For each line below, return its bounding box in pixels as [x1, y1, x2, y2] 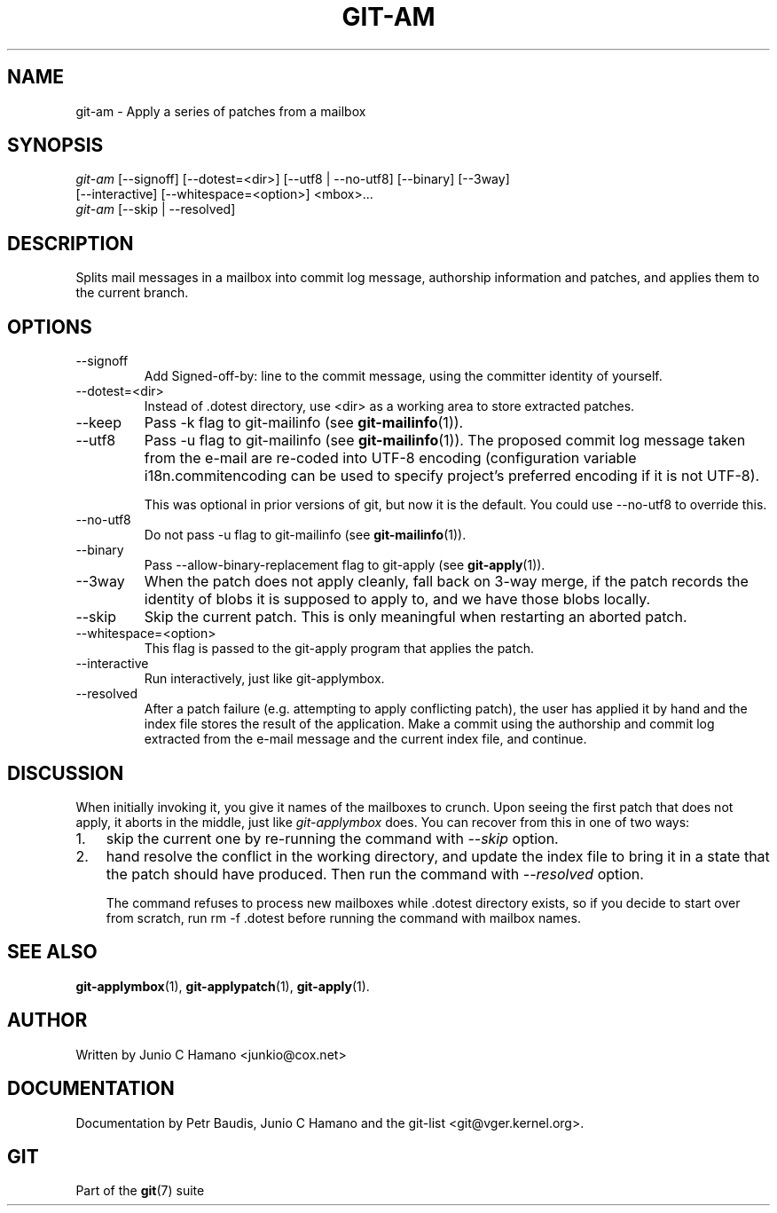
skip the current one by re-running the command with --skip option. [106, 829, 559, 847]
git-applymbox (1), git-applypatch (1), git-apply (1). [75, 978, 370, 994]
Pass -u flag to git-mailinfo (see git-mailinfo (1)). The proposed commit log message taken [144, 431, 746, 450]
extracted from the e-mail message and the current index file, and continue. [144, 731, 587, 747]
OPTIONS [7, 315, 92, 338]
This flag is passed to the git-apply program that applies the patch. [144, 641, 534, 657]
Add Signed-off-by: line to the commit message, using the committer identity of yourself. [144, 368, 663, 384]
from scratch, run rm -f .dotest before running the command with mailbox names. [106, 910, 581, 926]
